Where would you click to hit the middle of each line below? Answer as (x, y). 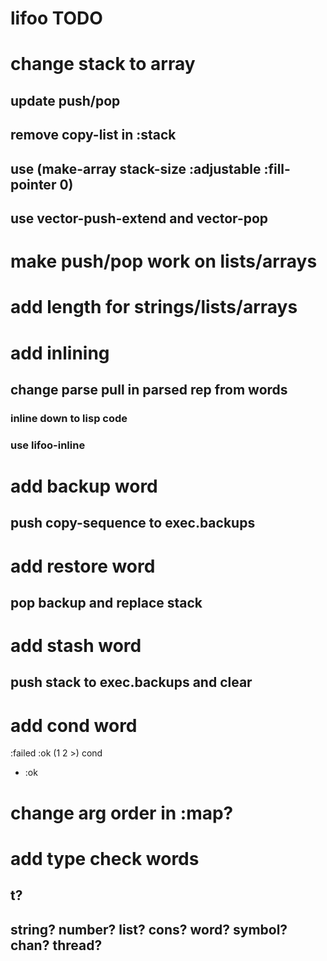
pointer (33, 184)
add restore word (83, 566)
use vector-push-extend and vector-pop (139, 218)
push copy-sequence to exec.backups (133, 523)
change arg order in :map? (122, 813)
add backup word (84, 486)
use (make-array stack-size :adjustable (136, 168)
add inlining (60, 353)
